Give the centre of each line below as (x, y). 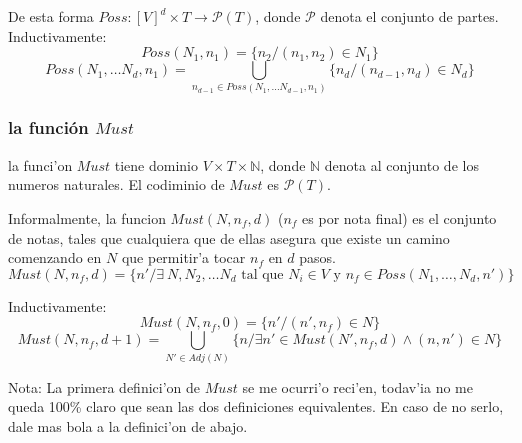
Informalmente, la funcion (87, 217)
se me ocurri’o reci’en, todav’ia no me (357, 386)
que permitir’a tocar (183, 257)
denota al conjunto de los (401, 164)
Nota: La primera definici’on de (104, 386)
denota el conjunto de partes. (409, 16)
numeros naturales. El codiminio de (116, 184)
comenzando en (55, 257)
